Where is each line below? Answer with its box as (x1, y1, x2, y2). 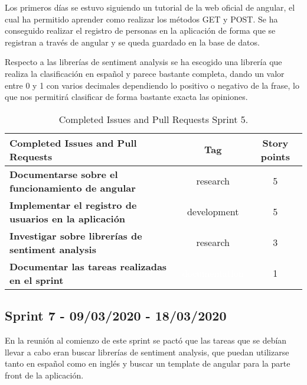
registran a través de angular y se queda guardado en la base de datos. (5, 35, 260, 48)
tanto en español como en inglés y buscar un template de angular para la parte (5, 357, 290, 370)
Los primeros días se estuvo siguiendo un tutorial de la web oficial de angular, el (5, 1, 295, 13)
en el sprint (9, 273, 64, 287)
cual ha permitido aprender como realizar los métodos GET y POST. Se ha (5, 12, 278, 25)
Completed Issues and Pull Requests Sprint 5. (58, 112, 249, 126)
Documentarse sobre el (9, 167, 118, 181)
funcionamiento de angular (9, 180, 136, 195)
